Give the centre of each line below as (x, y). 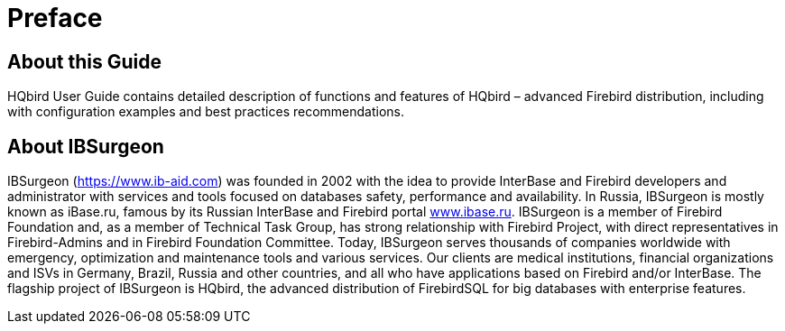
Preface (55, 18)
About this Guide (85, 61)
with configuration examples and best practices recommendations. (206, 112)
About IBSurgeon (86, 146)
